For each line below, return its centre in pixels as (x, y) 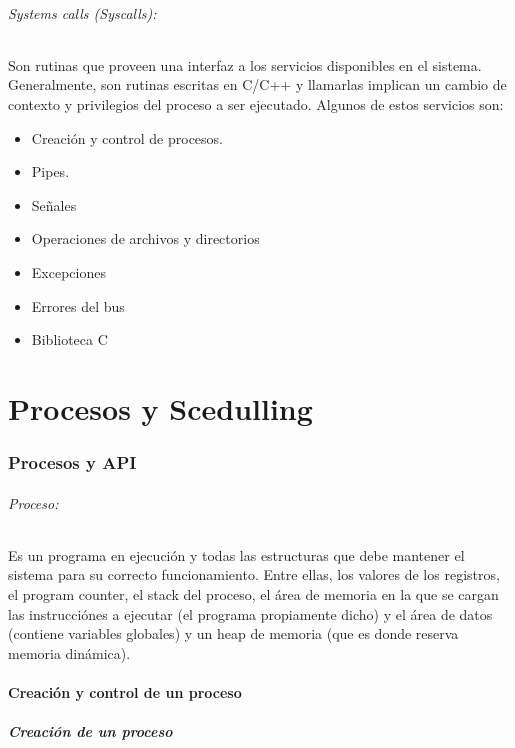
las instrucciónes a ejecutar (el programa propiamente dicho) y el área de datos (250, 613)
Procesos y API (72, 462)
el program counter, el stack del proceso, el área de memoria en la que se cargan (253, 593)
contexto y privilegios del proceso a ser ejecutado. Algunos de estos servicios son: (256, 103)
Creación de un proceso (90, 731)
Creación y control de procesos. (127, 137)
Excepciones (68, 271)
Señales (54, 204)
